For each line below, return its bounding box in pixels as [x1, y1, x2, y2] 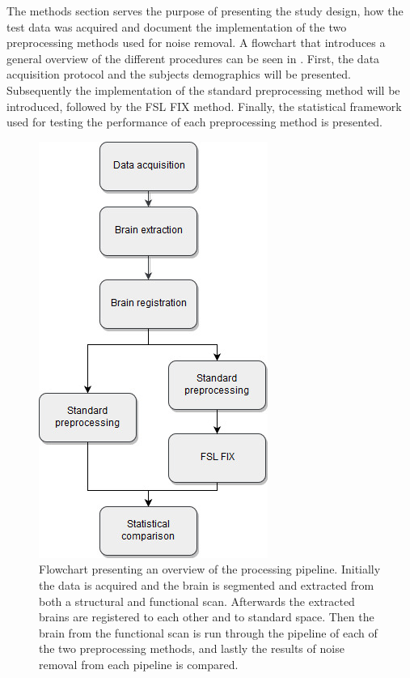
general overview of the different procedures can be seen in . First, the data [6, 49, 380, 66]
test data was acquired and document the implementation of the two [6, 18, 347, 35]
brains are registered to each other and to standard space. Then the [39, 608, 374, 625]
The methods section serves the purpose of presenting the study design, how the [6, 2, 404, 19]
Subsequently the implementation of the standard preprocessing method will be [6, 81, 400, 98]
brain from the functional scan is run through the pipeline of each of [39, 624, 378, 641]
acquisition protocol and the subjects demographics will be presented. [6, 66, 351, 83]
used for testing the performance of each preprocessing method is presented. [6, 113, 383, 130]
